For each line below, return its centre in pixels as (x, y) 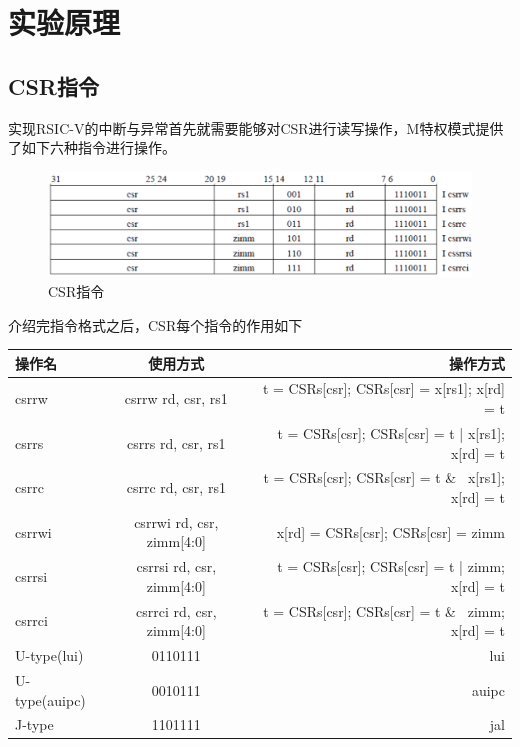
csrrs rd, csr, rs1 (176, 442)
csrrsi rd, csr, (176, 566)
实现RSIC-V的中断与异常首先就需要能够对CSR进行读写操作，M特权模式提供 (256, 127)
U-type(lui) (49, 655)
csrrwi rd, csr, (176, 521)
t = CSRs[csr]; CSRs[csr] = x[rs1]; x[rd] (383, 388)
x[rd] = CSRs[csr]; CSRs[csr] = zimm (390, 531)
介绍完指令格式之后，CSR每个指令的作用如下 (155, 324)
